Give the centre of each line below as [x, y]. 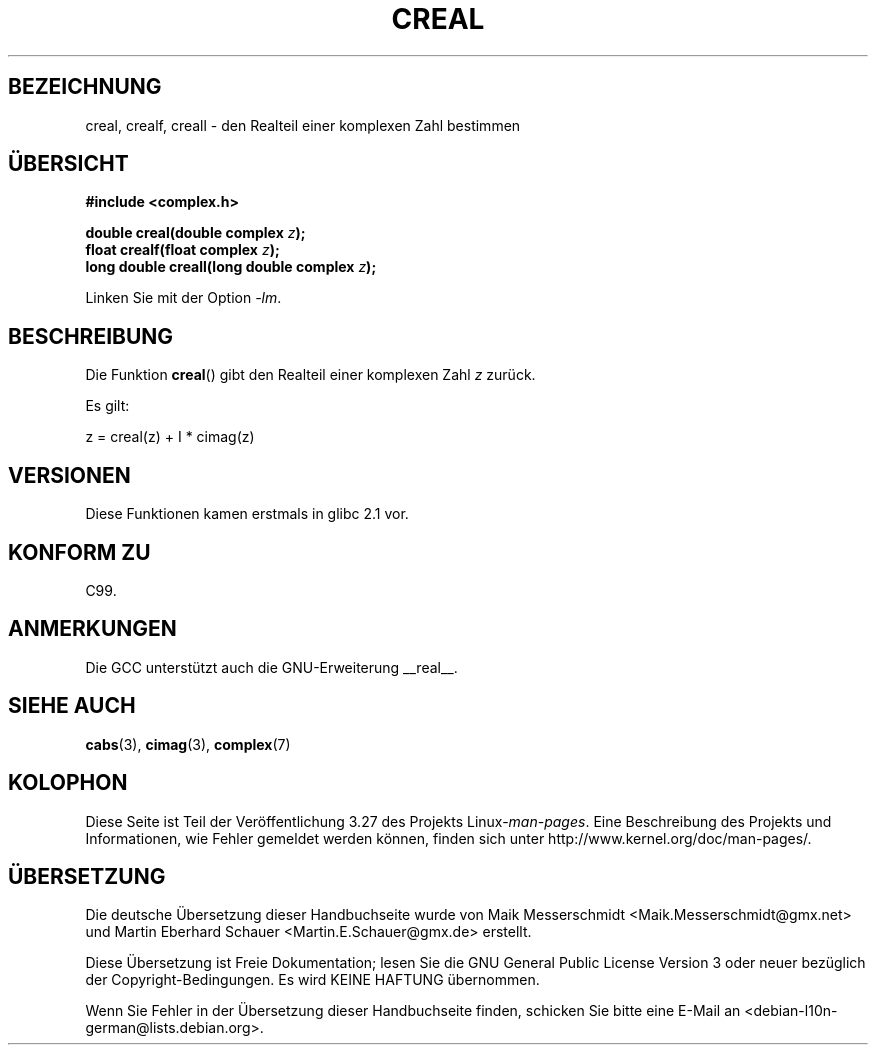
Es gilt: [107, 406]
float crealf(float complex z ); [182, 250]
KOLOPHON [68, 783]
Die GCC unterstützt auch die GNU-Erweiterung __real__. [271, 667]
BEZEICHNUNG [85, 87]
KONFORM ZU [79, 552]
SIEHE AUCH [72, 706]
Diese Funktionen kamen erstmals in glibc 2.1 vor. [247, 514]
